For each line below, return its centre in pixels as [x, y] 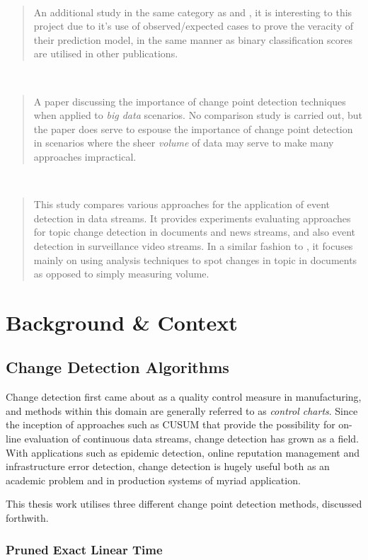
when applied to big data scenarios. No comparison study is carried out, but [198, 115]
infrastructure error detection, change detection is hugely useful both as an [168, 466]
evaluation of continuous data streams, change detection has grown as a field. [191, 439]
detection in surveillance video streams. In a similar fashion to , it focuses [193, 245]
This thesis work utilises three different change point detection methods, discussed [184, 504]
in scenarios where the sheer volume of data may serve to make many [184, 143]
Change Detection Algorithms [117, 367]
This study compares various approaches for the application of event [182, 204]
